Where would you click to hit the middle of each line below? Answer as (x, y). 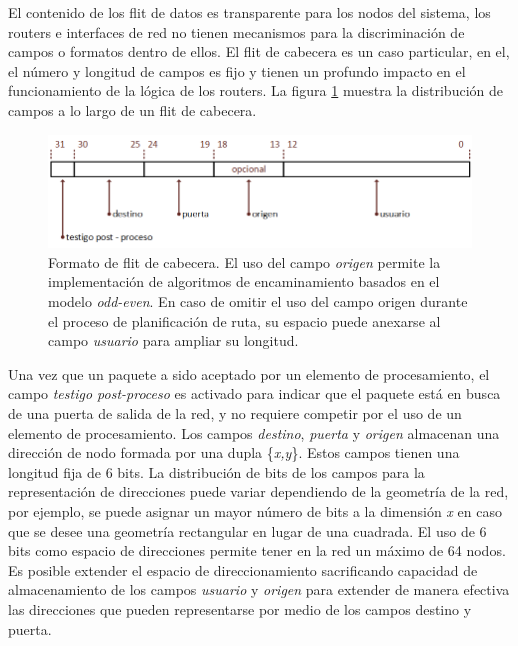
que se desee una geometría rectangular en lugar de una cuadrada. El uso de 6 (247, 530)
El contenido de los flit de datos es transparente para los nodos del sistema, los (249, 12)
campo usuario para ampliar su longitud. (173, 340)
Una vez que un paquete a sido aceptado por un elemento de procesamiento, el (249, 373)
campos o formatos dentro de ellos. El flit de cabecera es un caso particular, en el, (259, 51)
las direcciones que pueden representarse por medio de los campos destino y (240, 608)
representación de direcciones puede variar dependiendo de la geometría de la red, (258, 491)
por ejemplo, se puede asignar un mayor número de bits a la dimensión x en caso (255, 510)
